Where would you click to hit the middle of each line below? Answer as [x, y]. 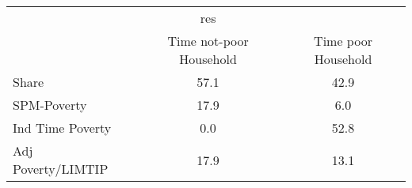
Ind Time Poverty [62, 128]
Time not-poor [208, 41]
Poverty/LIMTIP [61, 169]
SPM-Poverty [50, 105]
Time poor [343, 41]
